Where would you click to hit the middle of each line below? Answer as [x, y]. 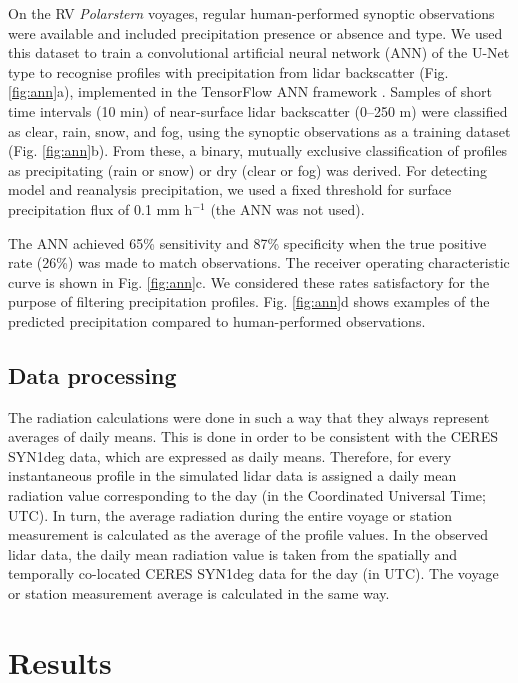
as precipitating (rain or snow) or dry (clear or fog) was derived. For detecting [248, 169]
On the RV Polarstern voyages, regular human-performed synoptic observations [251, 13]
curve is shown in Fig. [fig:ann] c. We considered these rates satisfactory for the [249, 281]
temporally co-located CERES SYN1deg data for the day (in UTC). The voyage [253, 573]
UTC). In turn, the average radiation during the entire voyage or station [230, 514]
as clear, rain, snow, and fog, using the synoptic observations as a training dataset [259, 130]
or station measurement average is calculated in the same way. [199, 593]
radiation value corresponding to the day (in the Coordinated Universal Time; [247, 495]
